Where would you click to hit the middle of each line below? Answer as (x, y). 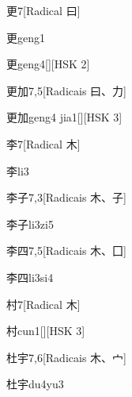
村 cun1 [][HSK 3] (46, 331)
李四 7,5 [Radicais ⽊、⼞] (66, 251)
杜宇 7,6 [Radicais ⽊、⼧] (66, 357)
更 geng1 (26, 37)
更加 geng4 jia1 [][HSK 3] (64, 117)
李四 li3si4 (30, 277)
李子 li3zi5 (30, 224)
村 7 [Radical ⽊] (43, 304)
